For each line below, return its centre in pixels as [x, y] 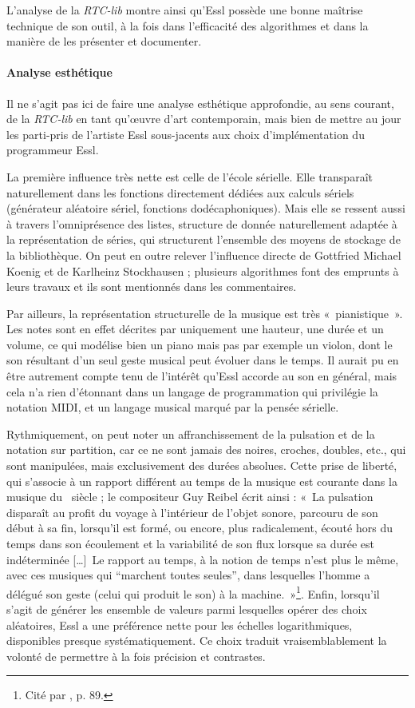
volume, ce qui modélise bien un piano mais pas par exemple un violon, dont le [200, 344]
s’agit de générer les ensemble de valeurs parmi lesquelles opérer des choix [187, 609]
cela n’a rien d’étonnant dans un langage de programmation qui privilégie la [192, 391]
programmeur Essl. [53, 150]
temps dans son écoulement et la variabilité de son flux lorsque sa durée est [191, 544]
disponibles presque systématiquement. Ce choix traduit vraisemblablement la [197, 640]
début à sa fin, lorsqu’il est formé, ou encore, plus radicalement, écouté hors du [200, 528]
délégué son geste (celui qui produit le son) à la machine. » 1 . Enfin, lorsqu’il [193, 592]
